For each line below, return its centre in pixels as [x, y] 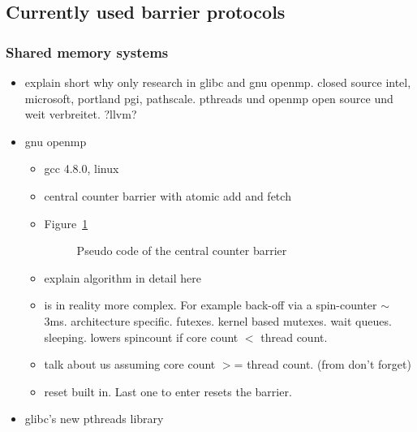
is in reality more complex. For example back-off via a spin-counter [211, 305]
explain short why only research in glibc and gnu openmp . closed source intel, [218, 82]
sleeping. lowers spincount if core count [141, 337]
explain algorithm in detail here [123, 277]
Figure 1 [66, 223]
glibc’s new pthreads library [94, 419]
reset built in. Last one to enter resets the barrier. [168, 391]
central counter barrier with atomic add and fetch [168, 195]
